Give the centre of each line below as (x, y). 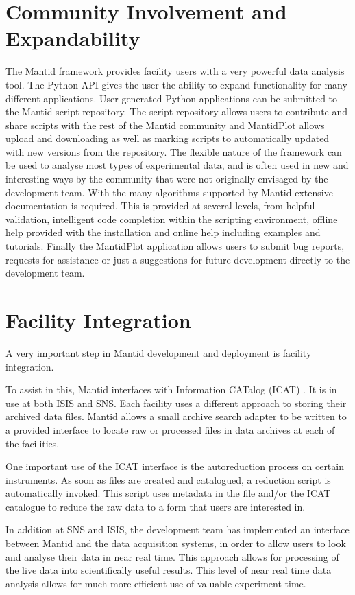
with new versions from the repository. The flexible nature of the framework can (174, 151)
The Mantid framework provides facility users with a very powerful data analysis (175, 71)
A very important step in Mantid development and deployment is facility (159, 352)
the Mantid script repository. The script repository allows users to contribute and (177, 112)
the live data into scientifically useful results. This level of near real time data (169, 570)
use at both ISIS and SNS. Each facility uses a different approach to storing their (176, 402)
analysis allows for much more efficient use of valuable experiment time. (156, 583)
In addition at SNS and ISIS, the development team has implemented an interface (177, 529)
